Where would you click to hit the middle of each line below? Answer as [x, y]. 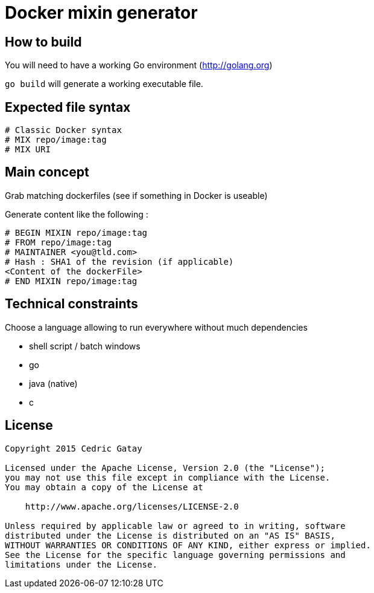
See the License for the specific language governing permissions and [175, 555]
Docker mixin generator [101, 13]
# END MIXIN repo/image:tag [71, 281]
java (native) [53, 383]
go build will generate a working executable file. [104, 84]
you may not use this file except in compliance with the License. [168, 477]
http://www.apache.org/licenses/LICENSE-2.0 [132, 506]
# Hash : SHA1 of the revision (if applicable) [119, 261]
